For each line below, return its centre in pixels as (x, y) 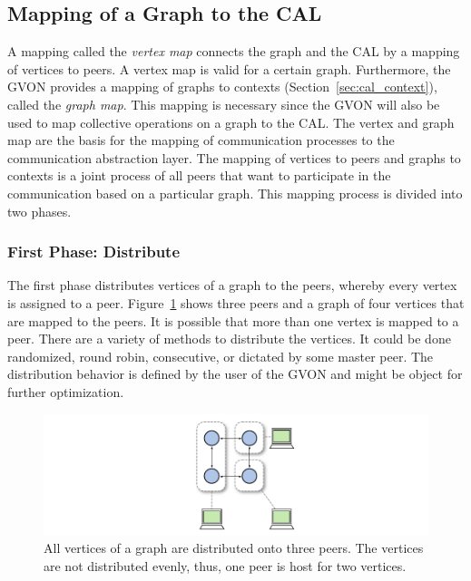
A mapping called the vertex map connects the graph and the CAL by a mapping (234, 51)
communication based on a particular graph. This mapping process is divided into (235, 193)
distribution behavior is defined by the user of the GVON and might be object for (235, 374)
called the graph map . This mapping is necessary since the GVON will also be (224, 104)
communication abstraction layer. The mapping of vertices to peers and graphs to (234, 157)
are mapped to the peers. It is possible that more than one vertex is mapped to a (233, 320)
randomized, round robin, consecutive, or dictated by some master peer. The (221, 356)
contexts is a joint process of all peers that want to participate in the (199, 175)
